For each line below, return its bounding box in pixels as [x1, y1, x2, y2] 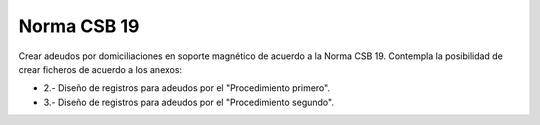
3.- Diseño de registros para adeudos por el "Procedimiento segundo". [43, 96, 335, 108]
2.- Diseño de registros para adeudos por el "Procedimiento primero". [43, 82, 330, 94]
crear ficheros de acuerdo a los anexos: [18, 63, 183, 75]
